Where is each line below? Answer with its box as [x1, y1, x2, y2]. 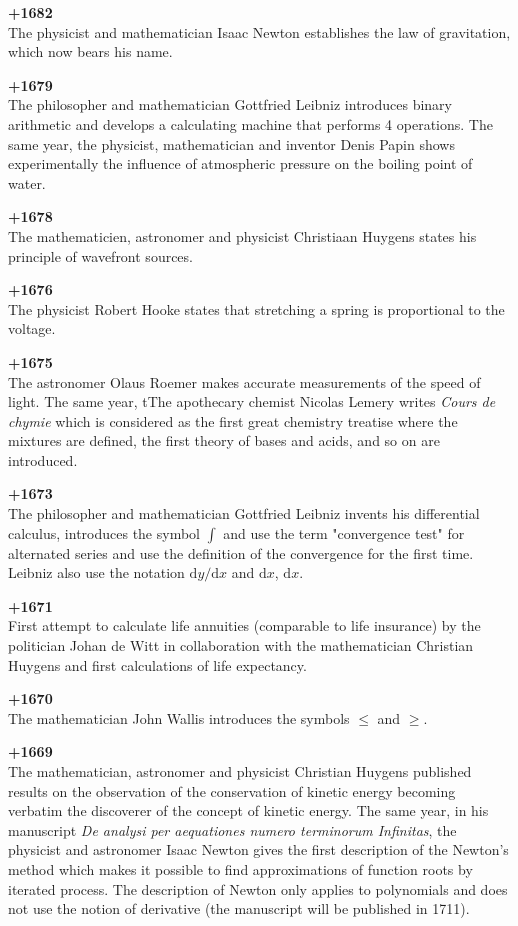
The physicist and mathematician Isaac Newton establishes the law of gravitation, [8, 21, 511, 42]
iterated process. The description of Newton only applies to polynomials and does [8, 878, 508, 899]
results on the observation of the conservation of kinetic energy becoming [8, 780, 456, 801]
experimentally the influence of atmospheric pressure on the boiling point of [8, 153, 473, 174]
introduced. [8, 449, 78, 470]
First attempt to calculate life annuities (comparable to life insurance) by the [8, 615, 481, 636]
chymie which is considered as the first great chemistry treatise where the [8, 410, 458, 431]
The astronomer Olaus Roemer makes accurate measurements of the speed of [8, 371, 481, 392]
